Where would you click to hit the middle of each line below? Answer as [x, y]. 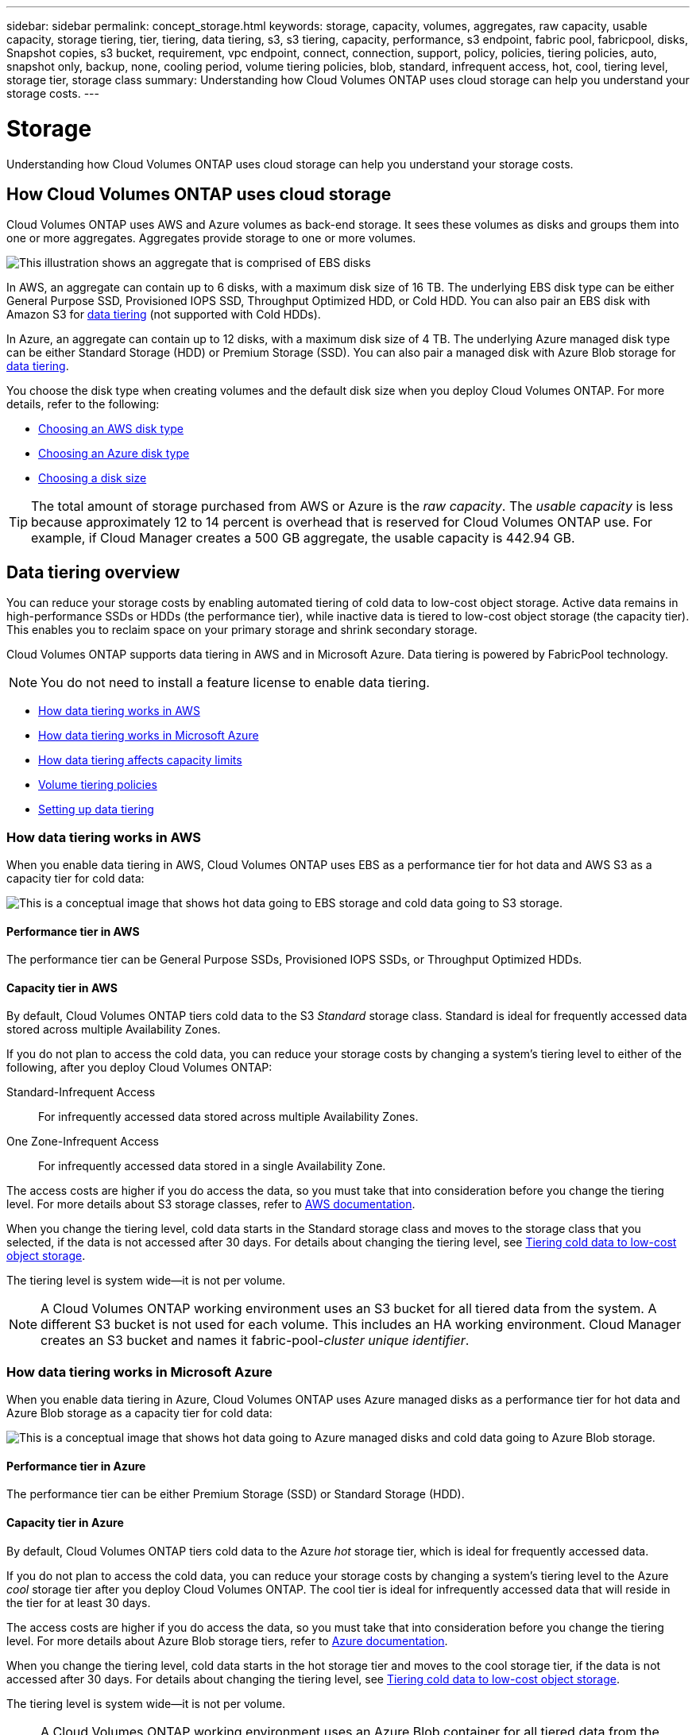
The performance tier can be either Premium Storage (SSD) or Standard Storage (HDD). [236, 1494]
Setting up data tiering [96, 810]
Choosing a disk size [93, 478]
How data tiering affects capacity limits [140, 760]
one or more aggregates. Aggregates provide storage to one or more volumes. [211, 238]
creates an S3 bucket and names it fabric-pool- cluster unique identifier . [255, 1341]
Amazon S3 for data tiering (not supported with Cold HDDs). [164, 315]
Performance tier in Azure [76, 1466]
